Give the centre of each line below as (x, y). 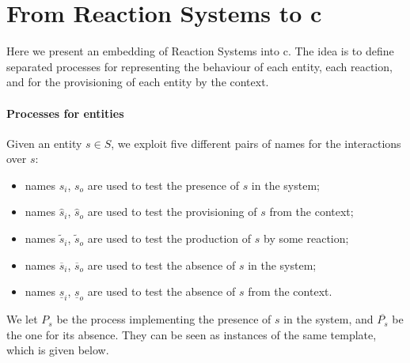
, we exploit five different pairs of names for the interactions (256, 143)
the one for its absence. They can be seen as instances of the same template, (192, 334)
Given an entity (44, 143)
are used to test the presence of (163, 185)
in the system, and (328, 319)
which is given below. (58, 350)
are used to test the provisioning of (172, 212)
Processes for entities (65, 113)
